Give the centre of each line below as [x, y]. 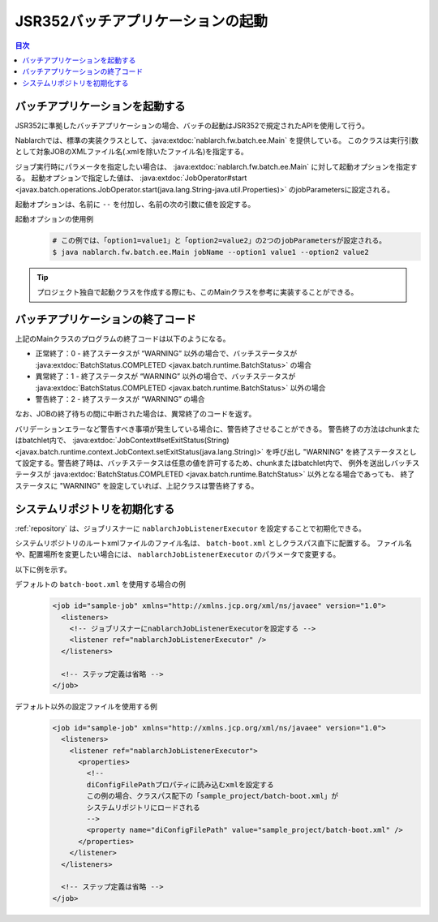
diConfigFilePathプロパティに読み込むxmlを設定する [180, 784]
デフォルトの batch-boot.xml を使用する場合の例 [100, 584]
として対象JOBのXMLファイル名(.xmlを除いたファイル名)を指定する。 [132, 152]
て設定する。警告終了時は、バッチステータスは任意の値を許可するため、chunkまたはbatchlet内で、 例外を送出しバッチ [214, 463]
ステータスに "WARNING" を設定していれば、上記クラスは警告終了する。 [137, 485]
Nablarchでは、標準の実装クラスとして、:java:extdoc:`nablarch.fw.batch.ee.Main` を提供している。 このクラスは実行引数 [217, 140]
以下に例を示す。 [43, 569]
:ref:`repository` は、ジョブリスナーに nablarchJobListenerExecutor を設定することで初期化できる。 [191, 528]
